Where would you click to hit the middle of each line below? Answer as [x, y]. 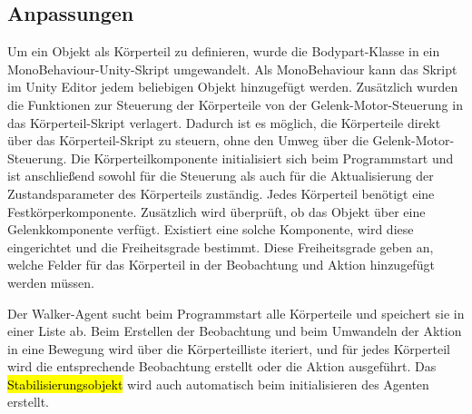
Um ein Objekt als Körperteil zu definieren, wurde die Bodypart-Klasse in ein [224, 51]
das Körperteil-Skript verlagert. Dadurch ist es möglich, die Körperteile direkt [224, 122]
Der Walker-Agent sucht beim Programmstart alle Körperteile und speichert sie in [236, 313]
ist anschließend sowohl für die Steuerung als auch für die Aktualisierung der [221, 176]
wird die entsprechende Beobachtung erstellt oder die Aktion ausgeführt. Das [222, 366]
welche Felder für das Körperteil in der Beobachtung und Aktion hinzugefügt [221, 265]
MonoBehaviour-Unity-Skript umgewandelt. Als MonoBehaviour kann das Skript [232, 69]
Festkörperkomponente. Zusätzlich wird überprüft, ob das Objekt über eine [216, 211]
